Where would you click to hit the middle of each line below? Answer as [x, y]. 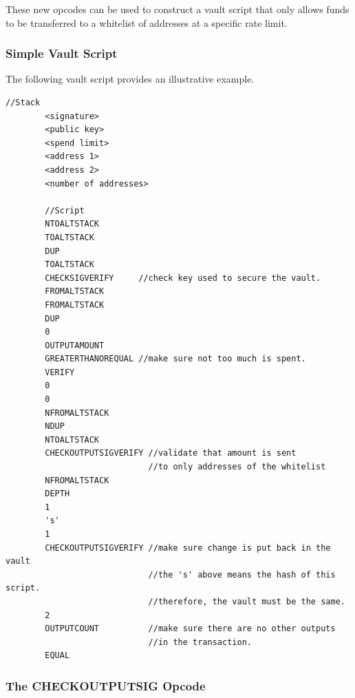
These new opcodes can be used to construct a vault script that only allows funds [177, 9]
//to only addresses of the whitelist [237, 467]
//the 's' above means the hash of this [242, 574]
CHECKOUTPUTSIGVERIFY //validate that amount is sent [171, 453]
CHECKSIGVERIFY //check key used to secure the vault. [183, 278]
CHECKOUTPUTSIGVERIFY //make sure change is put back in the [188, 548]
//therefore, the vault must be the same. [247, 601]
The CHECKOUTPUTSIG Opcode [106, 685]
